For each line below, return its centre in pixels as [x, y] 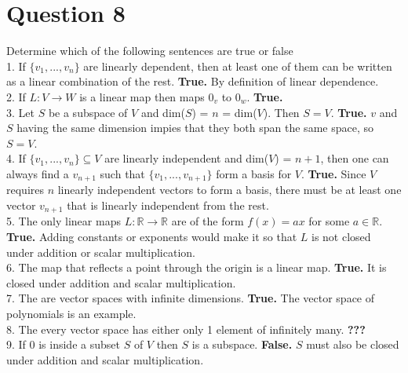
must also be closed [353, 344]
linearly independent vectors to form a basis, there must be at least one [229, 190]
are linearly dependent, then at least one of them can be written [238, 66]
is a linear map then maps [142, 96]
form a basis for [254, 173]
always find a [38, 173]
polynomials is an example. [71, 313]
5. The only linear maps [64, 221]
